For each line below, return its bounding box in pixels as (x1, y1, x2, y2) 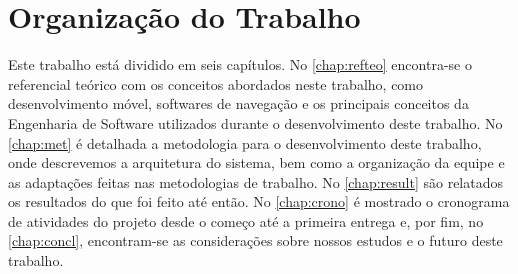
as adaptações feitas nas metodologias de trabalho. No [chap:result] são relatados (8, 171, 504, 192)
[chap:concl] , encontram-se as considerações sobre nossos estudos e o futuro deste (8, 230, 503, 251)
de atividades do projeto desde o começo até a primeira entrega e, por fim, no (8, 210, 484, 231)
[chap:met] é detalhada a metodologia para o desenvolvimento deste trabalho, (8, 132, 482, 153)
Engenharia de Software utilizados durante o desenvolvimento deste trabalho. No (8, 112, 503, 133)
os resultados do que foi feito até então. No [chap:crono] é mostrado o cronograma (8, 191, 510, 212)
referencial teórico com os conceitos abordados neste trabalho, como (8, 73, 424, 94)
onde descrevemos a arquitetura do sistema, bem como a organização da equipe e (8, 152, 505, 173)
